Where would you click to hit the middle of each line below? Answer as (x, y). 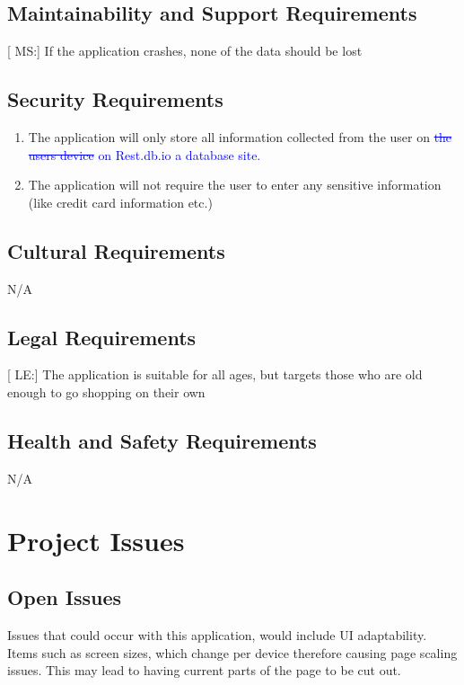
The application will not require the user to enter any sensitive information (235, 185)
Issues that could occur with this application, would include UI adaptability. (217, 634)
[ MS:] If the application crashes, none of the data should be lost (185, 51)
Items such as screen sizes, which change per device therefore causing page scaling (232, 652)
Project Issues (96, 540)
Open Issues (65, 597)
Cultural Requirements (116, 250)
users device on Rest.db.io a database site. (144, 154)
